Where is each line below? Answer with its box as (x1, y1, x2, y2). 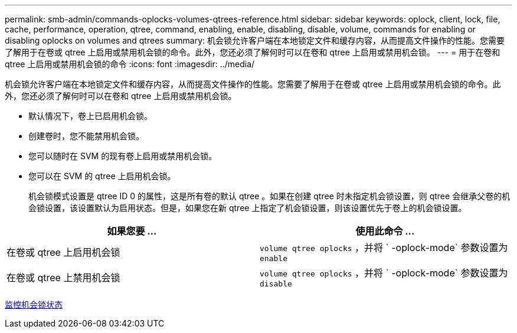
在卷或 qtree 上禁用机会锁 (6, 271, 120, 283)
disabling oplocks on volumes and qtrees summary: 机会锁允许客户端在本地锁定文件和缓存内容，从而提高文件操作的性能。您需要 (5, 35, 505, 45)
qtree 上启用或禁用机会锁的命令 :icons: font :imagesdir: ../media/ (5, 59, 255, 69)
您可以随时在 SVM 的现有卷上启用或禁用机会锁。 (28, 151, 217, 161)
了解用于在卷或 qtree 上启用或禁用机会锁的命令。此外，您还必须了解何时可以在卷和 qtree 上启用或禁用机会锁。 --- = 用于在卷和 (5, 47, 500, 57)
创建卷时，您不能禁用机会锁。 (28, 131, 144, 141)
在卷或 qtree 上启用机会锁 (6, 246, 120, 258)
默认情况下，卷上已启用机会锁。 (28, 111, 152, 121)
